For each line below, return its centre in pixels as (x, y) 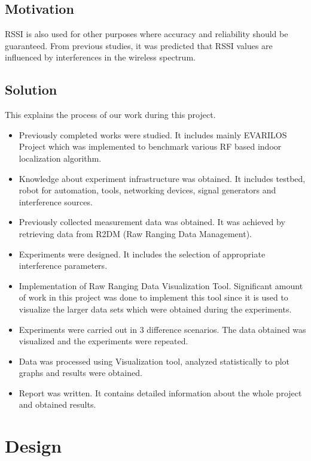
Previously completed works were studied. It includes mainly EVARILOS (153, 134)
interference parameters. (63, 266)
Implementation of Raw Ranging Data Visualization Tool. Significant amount (161, 285)
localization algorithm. (60, 158)
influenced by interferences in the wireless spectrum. (100, 57)
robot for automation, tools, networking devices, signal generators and (147, 190)
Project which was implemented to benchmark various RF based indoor (150, 146)
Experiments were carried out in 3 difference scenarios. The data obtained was (162, 329)
